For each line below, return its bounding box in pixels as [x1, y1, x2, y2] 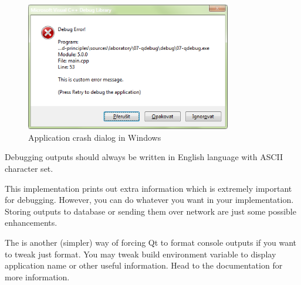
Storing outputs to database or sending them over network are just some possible [5, 205, 296, 217]
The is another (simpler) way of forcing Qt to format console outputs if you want [5, 236, 297, 248]
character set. [5, 162, 53, 175]
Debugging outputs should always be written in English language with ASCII [5, 151, 283, 163]
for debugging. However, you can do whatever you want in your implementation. [5, 194, 294, 206]
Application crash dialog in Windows [28, 131, 161, 143]
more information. [5, 270, 70, 283]
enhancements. [5, 216, 58, 229]
